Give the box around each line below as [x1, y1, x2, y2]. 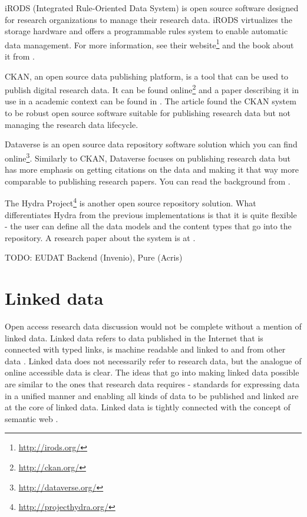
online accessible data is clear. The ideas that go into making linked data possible [5, 366, 299, 378]
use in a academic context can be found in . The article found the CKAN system [5, 95, 296, 107]
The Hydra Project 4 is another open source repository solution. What [5, 195, 256, 209]
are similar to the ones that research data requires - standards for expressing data [5, 378, 300, 390]
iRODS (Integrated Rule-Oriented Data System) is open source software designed [5, 2, 299, 14]
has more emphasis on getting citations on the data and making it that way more [5, 163, 299, 176]
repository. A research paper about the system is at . [5, 231, 196, 243]
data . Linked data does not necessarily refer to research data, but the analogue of [5, 354, 302, 367]
